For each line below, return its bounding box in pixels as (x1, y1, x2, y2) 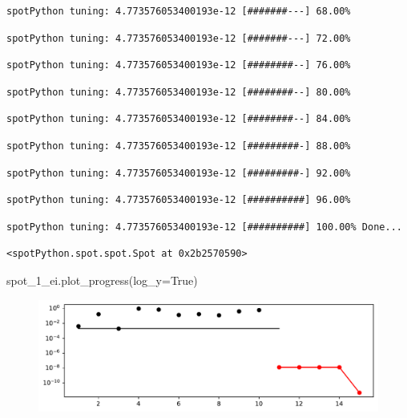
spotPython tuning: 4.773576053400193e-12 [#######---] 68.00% (6, 6, 351, 17)
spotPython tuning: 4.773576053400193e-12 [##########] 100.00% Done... (6, 221, 402, 233)
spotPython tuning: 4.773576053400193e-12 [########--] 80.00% (6, 86, 351, 98)
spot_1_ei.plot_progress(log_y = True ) (6, 271, 198, 288)
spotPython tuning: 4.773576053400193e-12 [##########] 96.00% (6, 194, 351, 206)
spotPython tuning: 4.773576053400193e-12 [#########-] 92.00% (6, 167, 351, 179)
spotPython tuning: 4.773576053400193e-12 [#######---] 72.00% (6, 32, 351, 44)
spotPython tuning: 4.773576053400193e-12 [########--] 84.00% (6, 113, 351, 125)
